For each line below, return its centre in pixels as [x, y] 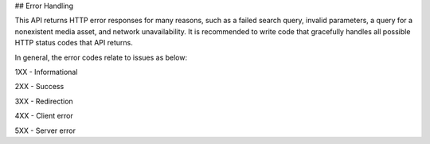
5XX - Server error [45, 130]
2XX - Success [39, 87]
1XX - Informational [46, 72]
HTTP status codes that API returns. [74, 43]
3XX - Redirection [44, 101]
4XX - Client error [44, 116]
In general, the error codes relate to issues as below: [101, 57]
